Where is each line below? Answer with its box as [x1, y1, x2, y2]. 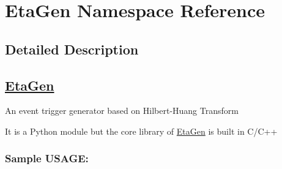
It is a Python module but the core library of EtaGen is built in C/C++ [5, 124, 278, 137]
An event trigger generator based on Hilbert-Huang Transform [5, 104, 239, 117]
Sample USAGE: [5, 151, 89, 166]
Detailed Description [5, 39, 139, 58]
